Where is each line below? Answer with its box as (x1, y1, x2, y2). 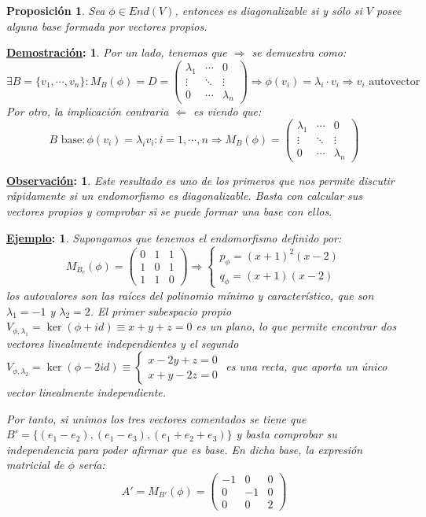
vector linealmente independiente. (6, 384, 167, 401)
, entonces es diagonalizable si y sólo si (174, 2, 362, 18)
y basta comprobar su (236, 426, 337, 442)
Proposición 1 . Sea (6, 2, 105, 18)
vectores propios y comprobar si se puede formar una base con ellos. (6, 203, 332, 220)
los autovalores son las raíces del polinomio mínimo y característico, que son (6, 286, 374, 303)
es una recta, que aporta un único (226, 358, 387, 375)
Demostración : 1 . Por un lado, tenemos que (6, 44, 227, 61)
